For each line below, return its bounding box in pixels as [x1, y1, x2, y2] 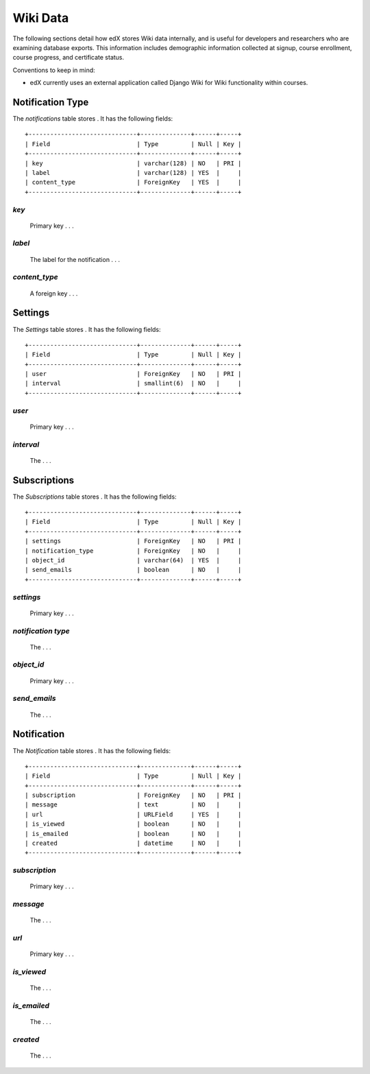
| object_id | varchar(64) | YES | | [25, 556, 242, 564]
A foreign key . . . [29, 289, 78, 298]
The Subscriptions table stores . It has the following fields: [12, 492, 177, 501]
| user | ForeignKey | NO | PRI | [25, 370, 242, 378]
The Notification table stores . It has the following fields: [12, 746, 171, 754]
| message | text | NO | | [25, 801, 242, 809]
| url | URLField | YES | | [25, 810, 242, 818]
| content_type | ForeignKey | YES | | [25, 178, 242, 187]
